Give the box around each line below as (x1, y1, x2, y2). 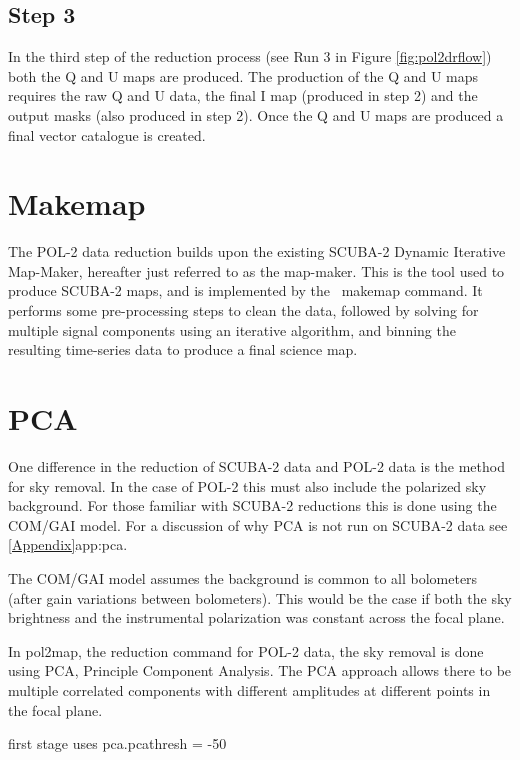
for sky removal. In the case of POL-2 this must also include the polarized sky (8, 475, 487, 496)
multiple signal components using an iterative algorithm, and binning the (8, 319, 456, 340)
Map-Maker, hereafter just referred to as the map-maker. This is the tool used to (8, 260, 505, 281)
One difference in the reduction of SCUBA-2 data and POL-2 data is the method (8, 455, 505, 476)
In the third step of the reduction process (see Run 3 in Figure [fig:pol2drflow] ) (8, 46, 492, 67)
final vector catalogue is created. (8, 124, 206, 145)
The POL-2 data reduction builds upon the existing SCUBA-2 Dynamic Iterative (8, 241, 506, 262)
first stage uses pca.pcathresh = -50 (8, 733, 227, 754)
